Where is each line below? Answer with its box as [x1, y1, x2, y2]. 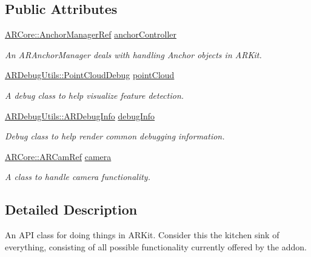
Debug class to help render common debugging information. [5, 130, 225, 142]
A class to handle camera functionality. [5, 170, 150, 183]
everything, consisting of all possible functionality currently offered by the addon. [5, 240, 307, 253]
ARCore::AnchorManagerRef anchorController [5, 28, 177, 41]
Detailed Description [5, 200, 138, 219]
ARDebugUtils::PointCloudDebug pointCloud [5, 68, 175, 81]
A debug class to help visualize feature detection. [5, 88, 184, 101]
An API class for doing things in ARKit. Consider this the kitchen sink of [5, 229, 279, 241]
